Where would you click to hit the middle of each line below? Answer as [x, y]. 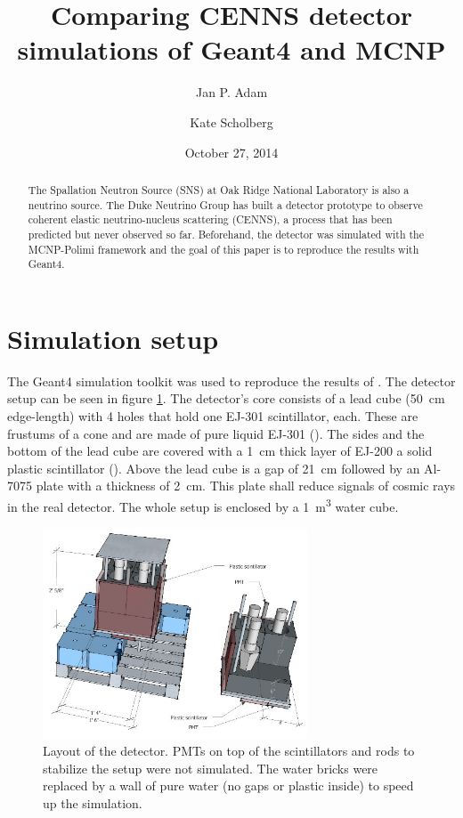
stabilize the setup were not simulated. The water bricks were [211, 768]
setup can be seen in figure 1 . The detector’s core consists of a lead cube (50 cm [226, 398]
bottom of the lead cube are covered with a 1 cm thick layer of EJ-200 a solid [220, 451]
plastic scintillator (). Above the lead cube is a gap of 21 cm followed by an [214, 468]
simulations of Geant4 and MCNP [231, 49]
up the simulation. [93, 803]
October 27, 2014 [231, 152]
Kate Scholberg [231, 121]
